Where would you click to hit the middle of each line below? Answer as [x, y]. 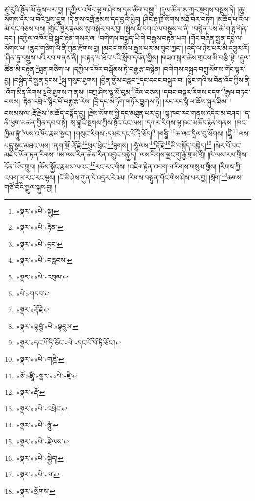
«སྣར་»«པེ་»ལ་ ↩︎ [38, 474]
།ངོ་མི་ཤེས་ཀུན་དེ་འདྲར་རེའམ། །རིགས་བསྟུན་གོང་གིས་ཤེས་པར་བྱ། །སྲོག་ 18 [142, 176]
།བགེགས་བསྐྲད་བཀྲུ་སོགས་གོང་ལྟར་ [204, 68]
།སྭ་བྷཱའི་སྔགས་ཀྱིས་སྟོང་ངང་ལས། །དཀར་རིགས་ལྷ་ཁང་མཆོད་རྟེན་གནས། [151, 122]
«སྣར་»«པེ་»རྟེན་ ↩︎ [39, 227]
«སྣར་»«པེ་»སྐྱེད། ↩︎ [40, 458]
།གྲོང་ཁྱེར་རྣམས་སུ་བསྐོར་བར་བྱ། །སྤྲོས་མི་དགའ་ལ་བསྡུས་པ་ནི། [119, 28]
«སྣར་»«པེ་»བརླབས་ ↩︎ [44, 260]
